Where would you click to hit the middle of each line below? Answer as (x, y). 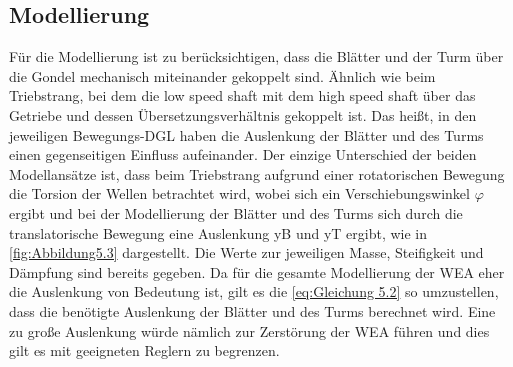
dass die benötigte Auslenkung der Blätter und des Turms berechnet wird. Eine (252, 310)
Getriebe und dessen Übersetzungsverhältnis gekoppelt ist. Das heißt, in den (243, 114)
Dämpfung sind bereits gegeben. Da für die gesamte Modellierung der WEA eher (257, 271)
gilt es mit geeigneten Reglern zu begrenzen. (144, 350)
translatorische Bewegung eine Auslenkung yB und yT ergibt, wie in (218, 232)
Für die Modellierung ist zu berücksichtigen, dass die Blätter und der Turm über (256, 56)
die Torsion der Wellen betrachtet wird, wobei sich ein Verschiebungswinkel (239, 193)
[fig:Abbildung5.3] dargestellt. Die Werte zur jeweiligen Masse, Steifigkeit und (246, 252)
